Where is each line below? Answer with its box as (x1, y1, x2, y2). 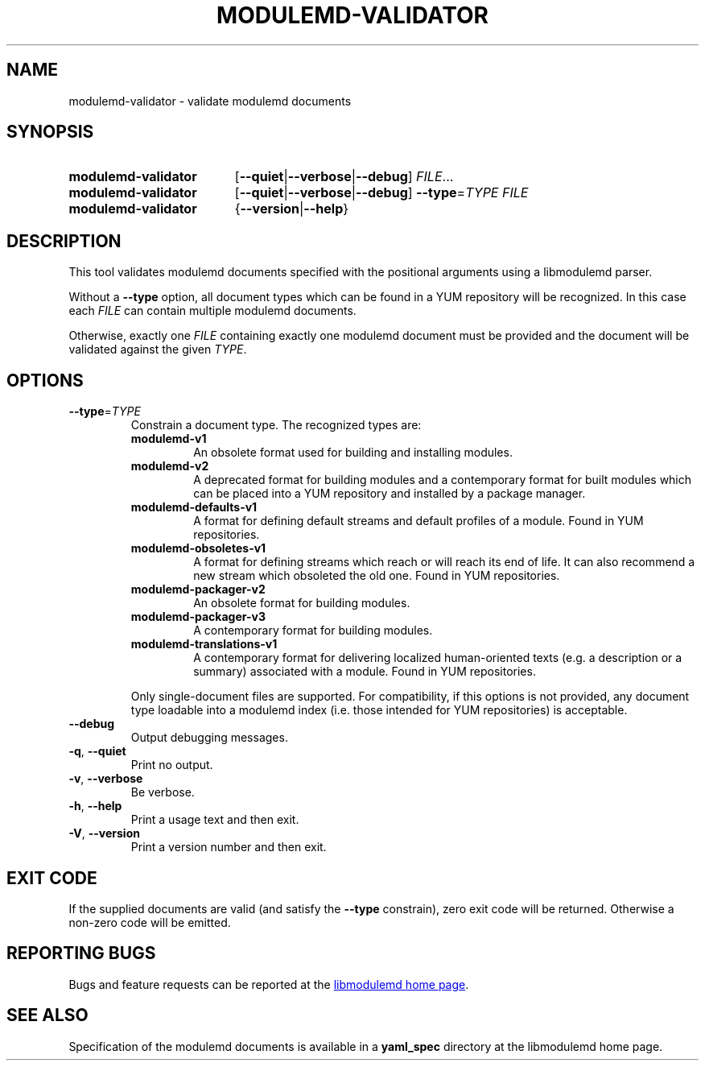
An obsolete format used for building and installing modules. (193, 445, 513, 460)
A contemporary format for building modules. (193, 623, 433, 638)
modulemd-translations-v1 (130, 637, 278, 651)
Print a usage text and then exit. (130, 813, 299, 827)
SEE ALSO (6, 1005, 89, 1026)
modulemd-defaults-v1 (130, 500, 258, 515)
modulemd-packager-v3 (130, 610, 266, 624)
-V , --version (68, 826, 140, 841)
